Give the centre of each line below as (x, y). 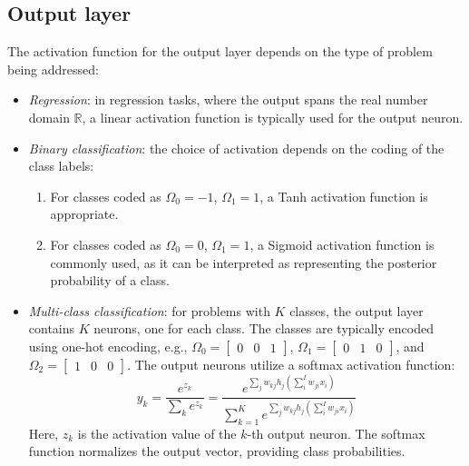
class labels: (61, 166)
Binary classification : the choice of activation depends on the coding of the (236, 148)
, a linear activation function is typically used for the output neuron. (273, 117)
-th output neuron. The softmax (336, 433)
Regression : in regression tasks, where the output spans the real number (228, 99)
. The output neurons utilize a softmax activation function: (291, 364)
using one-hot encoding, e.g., (108, 346)
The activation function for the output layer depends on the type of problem (220, 51)
